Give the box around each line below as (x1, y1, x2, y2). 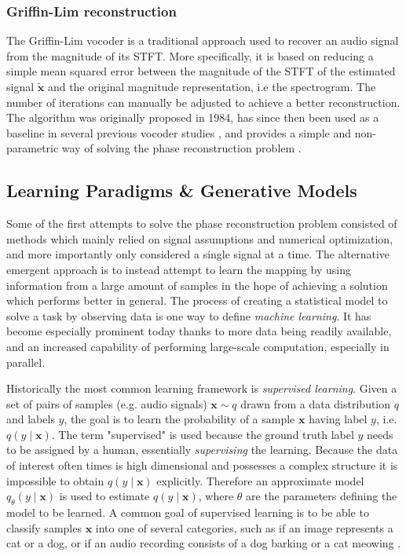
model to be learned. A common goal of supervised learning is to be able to (6, 504, 369, 521)
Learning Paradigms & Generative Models (6, 178, 357, 203)
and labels (6, 411, 55, 427)
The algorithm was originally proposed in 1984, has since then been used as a (6, 109, 379, 126)
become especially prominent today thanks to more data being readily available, (6, 323, 392, 339)
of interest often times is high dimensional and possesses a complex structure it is (6, 457, 398, 474)
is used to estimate (59, 488, 150, 504)
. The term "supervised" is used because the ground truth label (51, 426, 354, 442)
